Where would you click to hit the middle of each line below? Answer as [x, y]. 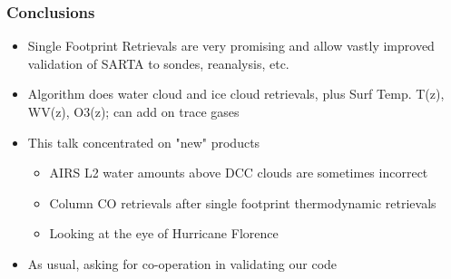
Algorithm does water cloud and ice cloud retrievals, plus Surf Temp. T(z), [236, 94]
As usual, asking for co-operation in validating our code [182, 263]
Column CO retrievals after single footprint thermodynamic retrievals [243, 202]
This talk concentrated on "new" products [144, 142]
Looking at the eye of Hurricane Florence [164, 233]
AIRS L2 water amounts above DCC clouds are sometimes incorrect [239, 173]
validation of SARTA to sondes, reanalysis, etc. [158, 63]
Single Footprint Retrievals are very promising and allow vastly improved [231, 46]
